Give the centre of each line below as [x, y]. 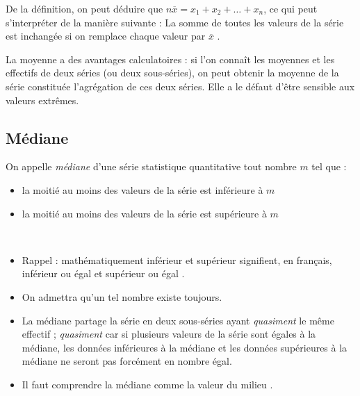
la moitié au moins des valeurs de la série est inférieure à [142, 189]
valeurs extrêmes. [42, 100]
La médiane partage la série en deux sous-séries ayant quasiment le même [178, 320]
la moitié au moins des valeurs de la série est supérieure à [144, 213]
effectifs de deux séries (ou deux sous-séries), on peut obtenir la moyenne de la [172, 73]
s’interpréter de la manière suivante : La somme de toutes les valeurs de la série [175, 22]
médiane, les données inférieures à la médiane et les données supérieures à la [185, 347]
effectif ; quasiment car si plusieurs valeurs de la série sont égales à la [169, 334]
